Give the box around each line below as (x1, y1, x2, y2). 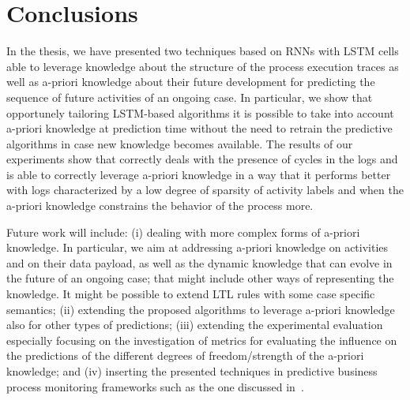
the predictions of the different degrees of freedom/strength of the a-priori (6, 347, 364, 364)
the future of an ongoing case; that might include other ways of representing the (6, 270, 394, 286)
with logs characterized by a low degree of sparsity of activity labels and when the (6, 181, 404, 198)
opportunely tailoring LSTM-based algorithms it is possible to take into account (6, 104, 394, 121)
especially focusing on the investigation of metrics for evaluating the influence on (6, 331, 397, 348)
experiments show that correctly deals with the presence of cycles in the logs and (6, 151, 398, 167)
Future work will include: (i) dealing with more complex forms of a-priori (6, 223, 360, 240)
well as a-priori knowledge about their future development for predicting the (6, 73, 375, 90)
